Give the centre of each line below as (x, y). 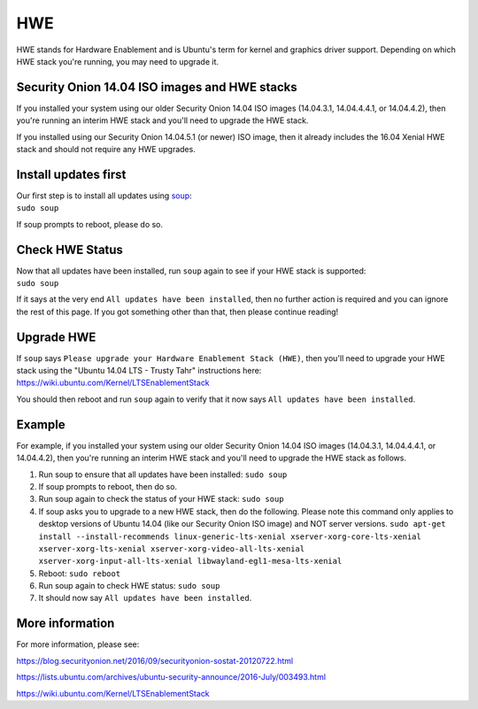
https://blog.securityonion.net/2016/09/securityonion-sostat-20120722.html (155, 660)
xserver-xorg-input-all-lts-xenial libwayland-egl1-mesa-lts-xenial (190, 561)
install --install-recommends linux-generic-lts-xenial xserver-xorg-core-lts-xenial (230, 536)
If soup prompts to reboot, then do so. (108, 486)
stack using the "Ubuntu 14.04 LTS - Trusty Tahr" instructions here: (139, 371)
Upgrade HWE (56, 337)
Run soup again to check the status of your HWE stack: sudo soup (161, 499)
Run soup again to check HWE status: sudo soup (129, 586)
